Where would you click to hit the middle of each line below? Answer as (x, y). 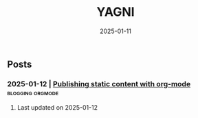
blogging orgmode (33, 92)
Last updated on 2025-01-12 (57, 108)
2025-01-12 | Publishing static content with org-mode (99, 83)
